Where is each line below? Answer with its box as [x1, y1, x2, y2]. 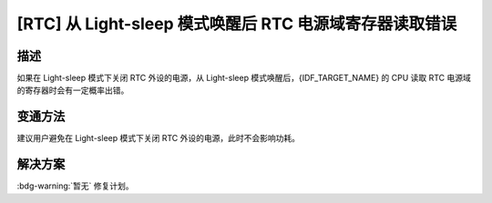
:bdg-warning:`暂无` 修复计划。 [16, 180, 134, 191]
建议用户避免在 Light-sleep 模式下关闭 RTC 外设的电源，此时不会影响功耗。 [16, 133, 301, 144]
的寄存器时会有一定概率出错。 [16, 85, 129, 96]
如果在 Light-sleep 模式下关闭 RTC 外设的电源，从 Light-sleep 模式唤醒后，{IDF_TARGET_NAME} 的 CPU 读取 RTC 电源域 [16, 73, 471, 84]
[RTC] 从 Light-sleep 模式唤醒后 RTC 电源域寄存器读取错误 [16, 14, 457, 34]
